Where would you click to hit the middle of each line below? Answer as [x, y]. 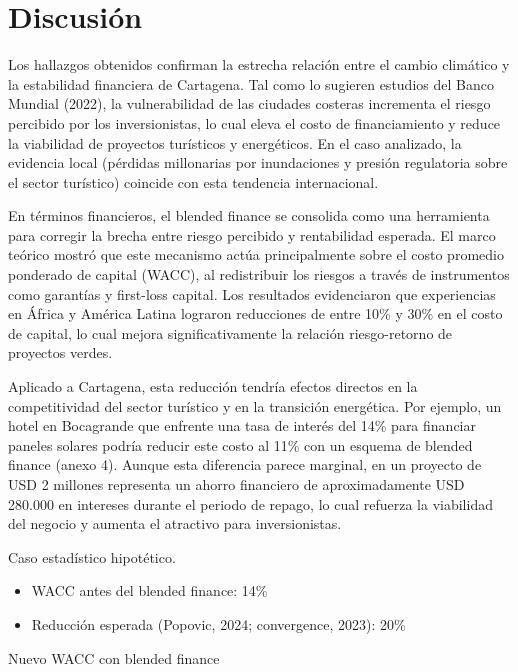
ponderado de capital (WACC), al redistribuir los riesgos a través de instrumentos [259, 274]
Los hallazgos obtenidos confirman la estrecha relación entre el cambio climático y [259, 64]
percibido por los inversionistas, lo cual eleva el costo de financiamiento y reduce [254, 122]
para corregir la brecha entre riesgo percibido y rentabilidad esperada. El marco [252, 234]
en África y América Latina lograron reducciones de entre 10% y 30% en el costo [255, 313]
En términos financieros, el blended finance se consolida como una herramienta [249, 215]
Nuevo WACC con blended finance [114, 657]
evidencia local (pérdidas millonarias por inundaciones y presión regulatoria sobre [258, 162]
